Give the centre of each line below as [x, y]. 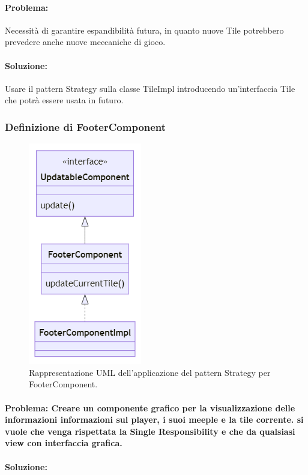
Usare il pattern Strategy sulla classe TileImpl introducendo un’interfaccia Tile [150, 88]
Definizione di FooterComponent [86, 126]
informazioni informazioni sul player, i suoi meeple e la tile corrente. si [154, 419]
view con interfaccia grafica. [64, 443]
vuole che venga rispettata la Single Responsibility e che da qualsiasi [150, 431]
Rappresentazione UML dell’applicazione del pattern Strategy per [150, 372]
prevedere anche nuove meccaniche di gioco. [85, 42]
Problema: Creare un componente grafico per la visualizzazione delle [150, 407]
